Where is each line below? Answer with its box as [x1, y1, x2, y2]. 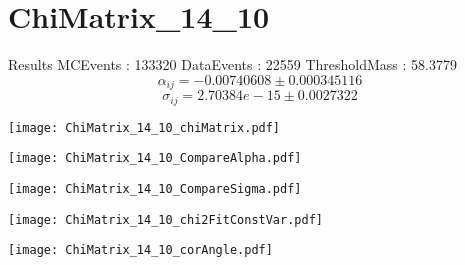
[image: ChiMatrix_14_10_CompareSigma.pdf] [8, 181, 302, 196]
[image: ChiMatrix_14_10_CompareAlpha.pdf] [8, 151, 302, 166]
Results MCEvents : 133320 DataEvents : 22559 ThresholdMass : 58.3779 [8, 54, 457, 75]
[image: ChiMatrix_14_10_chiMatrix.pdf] [8, 120, 281, 135]
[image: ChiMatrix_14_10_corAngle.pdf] [8, 243, 273, 258]
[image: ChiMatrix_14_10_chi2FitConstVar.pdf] [8, 212, 323, 227]
